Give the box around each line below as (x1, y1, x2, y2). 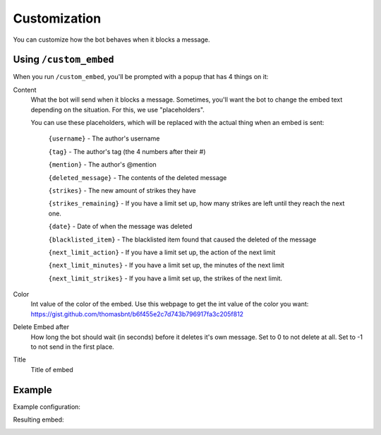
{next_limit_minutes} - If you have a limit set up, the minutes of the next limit (48, 261, 285, 270)
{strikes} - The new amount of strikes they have (48, 186, 197, 194)
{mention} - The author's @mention (48, 160, 157, 169)
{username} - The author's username (48, 134, 160, 143)
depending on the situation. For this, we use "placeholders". (30, 105, 205, 114)
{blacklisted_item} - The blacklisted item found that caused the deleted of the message (48, 235, 317, 244)
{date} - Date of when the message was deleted (48, 222, 193, 231)
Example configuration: (13, 403, 81, 411)
